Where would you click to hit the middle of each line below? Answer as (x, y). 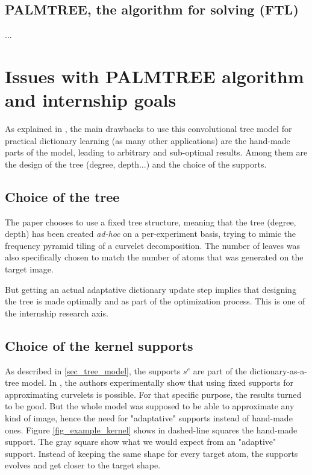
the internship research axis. (57, 313)
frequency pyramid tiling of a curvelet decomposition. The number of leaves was (152, 245)
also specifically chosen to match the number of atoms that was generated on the (154, 257)
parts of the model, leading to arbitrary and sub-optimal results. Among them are (156, 152)
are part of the (220, 370)
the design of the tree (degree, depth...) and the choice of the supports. (136, 164)
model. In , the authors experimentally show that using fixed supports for (158, 382)
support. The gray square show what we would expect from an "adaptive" (141, 442)
